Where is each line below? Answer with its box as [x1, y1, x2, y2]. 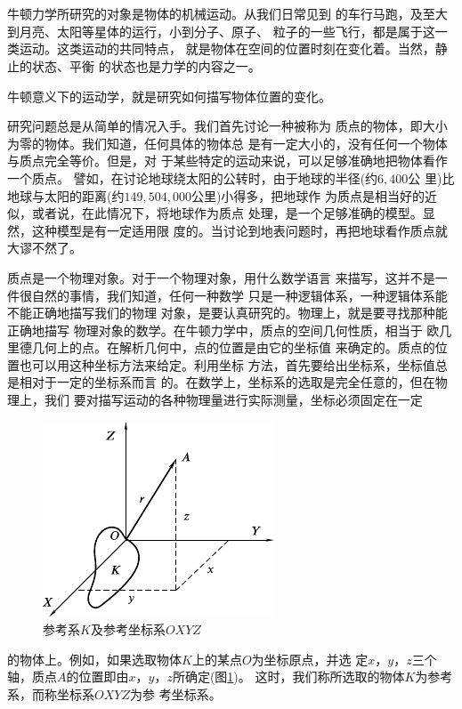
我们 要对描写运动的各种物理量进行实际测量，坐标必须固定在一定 [44, 391, 423, 409]
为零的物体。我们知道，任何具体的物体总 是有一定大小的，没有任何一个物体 [7, 133, 448, 152]
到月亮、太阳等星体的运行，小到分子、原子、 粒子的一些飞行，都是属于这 [7, 21, 435, 40]
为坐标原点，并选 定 [251, 649, 369, 668]
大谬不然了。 [7, 238, 82, 257]
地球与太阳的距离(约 [7, 186, 125, 205]
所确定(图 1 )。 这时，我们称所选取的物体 [172, 667, 405, 686]
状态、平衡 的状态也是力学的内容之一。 [31, 56, 261, 75]
